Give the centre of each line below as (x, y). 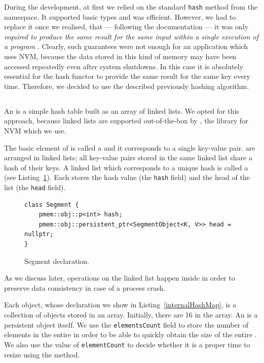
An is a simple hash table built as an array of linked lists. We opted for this (122, 110)
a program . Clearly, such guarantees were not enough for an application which (126, 46)
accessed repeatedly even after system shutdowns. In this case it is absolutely (124, 66)
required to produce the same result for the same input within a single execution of (131, 36)
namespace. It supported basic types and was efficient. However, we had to (120, 16)
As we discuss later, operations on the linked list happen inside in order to (120, 278)
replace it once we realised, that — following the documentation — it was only (126, 27)
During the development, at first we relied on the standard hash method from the (131, 7)
